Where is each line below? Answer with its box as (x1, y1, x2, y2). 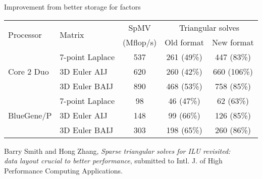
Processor (8, 29, 42, 41)
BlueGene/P (8, 109, 52, 121)
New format (212, 36, 254, 48)
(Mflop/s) (123, 36, 157, 48)
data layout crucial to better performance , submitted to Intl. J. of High (4, 155, 223, 166)
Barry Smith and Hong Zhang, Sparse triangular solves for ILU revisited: (4, 145, 231, 156)
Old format (165, 36, 204, 48)
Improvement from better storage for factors (4, 2, 141, 12)
